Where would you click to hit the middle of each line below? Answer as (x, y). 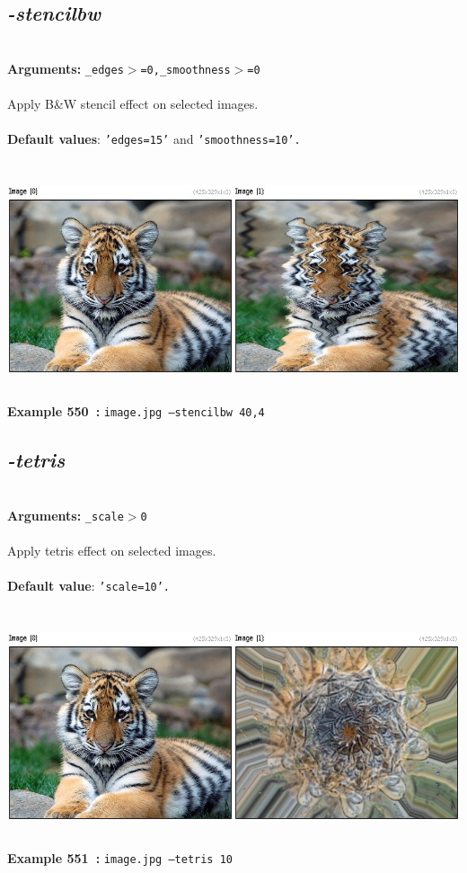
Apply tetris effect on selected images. (112, 550)
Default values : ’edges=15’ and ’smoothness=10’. (154, 139)
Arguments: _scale (66, 515)
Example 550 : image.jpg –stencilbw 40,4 (136, 411)
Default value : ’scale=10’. (89, 585)
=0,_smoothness (185, 70)
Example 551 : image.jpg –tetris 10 (120, 857)
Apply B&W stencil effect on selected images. (133, 104)
